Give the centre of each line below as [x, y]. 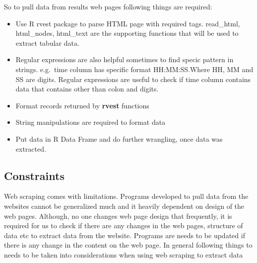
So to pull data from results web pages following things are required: [108, 6]
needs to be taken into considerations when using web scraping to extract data [124, 254]
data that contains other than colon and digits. [87, 89]
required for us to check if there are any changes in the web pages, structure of [124, 225]
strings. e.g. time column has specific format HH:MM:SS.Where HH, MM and [134, 69]
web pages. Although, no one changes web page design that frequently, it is [118, 216]
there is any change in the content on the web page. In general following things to [128, 245]
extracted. [31, 148]
